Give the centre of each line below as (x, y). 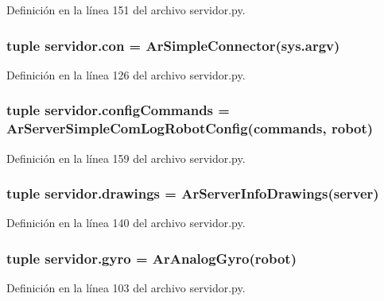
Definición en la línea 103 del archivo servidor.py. (126, 288)
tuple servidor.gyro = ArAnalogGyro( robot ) (151, 258)
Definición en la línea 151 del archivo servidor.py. (126, 10)
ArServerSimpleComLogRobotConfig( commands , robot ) (190, 128)
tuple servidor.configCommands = (118, 110)
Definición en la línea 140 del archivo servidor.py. (126, 223)
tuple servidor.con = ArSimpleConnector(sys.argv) (173, 45)
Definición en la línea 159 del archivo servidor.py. (126, 158)
